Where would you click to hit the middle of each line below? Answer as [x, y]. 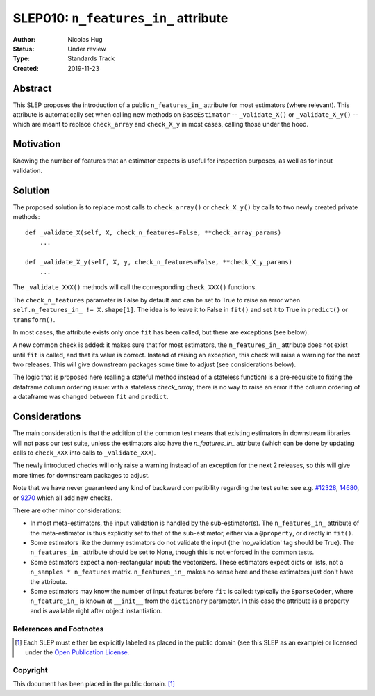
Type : [22, 58]
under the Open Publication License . [77, 652]
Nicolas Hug [85, 39]
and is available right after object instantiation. [96, 610]
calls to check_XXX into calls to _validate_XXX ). [84, 453]
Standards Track [91, 58]
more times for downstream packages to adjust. [81, 475]
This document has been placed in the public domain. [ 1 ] [94, 684]
